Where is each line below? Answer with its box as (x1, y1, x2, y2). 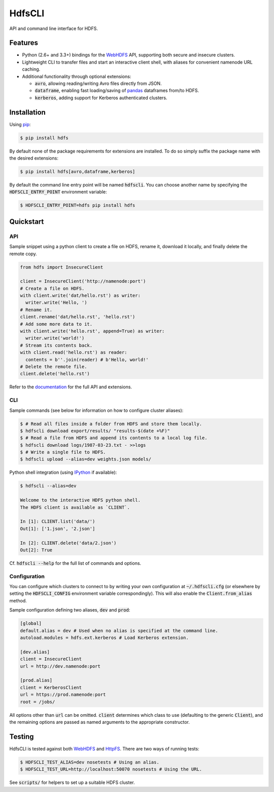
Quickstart (9, 217, 44, 226)
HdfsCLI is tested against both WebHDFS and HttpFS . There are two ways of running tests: (9, 745, 200, 752)
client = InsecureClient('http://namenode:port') (20, 279, 146, 284)
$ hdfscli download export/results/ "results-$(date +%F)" (20, 428, 170, 434)
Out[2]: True (20, 547, 53, 553)
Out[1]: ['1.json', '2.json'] (20, 526, 95, 531)
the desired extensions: (9, 155, 58, 161)
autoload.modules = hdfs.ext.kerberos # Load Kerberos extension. (20, 635, 189, 641)
